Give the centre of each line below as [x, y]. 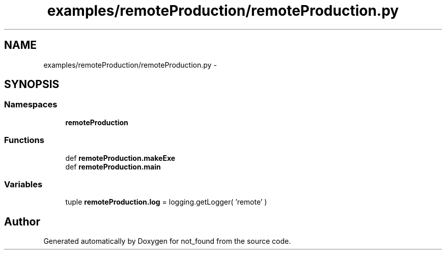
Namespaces [31, 105]
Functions [24, 140]
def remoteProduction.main [113, 166]
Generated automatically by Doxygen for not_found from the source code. [167, 241]
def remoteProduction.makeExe [120, 158]
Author [22, 221]
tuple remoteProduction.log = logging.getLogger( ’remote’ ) [166, 202]
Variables [23, 184]
